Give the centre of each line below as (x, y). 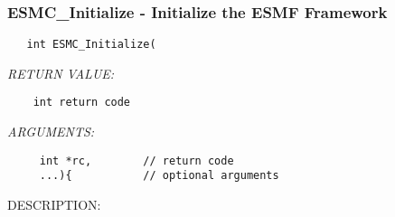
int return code (82, 103)
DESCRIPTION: (54, 205)
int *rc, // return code (136, 160)
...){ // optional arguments (159, 176)
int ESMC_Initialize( (91, 45)
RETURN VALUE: (61, 73)
